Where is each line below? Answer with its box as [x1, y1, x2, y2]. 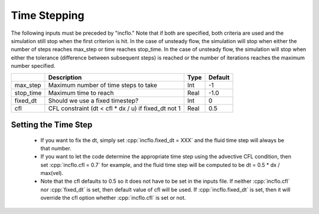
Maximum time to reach [48, 88, 114, 97]
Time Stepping [11, 9, 85, 22]
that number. [40, 144, 72, 152]
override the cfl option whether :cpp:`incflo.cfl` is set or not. [40, 195, 186, 202]
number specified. [11, 62, 56, 70]
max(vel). [40, 170, 64, 177]
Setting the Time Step [11, 120, 93, 130]
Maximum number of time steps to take [48, 81, 158, 89]
